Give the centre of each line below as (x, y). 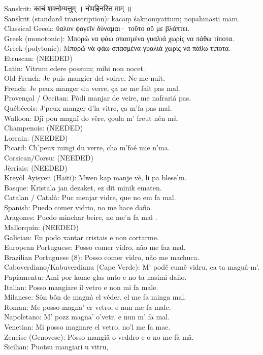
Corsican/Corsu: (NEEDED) (49, 157)
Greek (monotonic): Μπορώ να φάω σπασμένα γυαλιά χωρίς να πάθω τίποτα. (119, 38)
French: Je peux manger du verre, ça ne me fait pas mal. (92, 88)
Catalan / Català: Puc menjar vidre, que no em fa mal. (90, 197)
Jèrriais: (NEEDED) (36, 167)
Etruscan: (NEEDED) (38, 58)
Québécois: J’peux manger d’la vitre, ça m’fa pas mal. (88, 107)
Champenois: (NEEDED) (44, 128)
